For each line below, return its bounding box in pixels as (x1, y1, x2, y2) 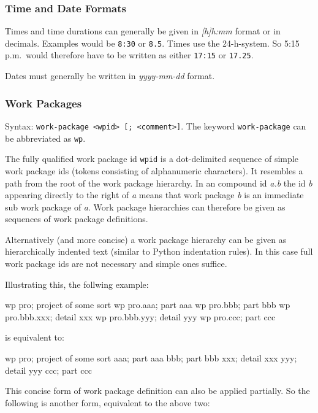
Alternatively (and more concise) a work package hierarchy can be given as (5, 233, 287, 245)
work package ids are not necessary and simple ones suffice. (5, 257, 227, 270)
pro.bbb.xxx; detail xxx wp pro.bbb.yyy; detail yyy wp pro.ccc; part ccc (5, 310, 276, 323)
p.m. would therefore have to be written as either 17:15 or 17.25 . (5, 48, 254, 61)
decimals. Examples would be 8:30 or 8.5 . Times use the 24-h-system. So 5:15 (5, 36, 300, 49)
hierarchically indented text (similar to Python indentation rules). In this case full (5, 245, 313, 258)
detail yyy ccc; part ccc (5, 363, 92, 376)
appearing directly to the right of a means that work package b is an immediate (5, 188, 304, 201)
